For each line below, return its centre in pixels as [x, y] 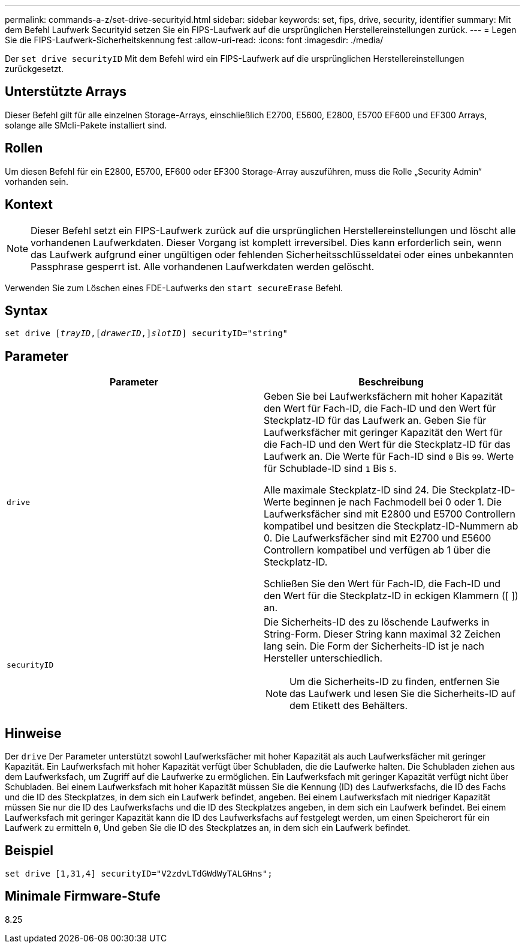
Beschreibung [391, 382]
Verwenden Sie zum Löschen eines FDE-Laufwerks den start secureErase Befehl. [174, 288]
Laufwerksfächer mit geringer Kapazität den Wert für [383, 433]
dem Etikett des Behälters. [349, 706]
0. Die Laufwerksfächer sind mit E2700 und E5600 [378, 538]
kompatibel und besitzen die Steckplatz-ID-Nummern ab [391, 526]
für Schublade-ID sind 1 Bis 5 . [330, 469]
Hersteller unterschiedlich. [323, 658]
